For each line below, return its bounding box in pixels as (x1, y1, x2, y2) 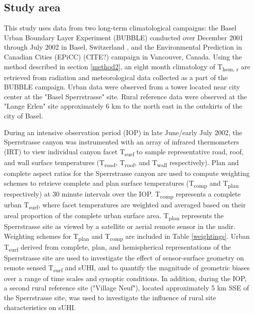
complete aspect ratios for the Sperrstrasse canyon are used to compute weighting (4, 168, 250, 178)
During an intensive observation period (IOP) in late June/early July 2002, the (4, 127, 242, 137)
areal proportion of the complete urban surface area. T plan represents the (4, 210, 224, 222)
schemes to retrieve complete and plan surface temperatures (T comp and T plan (4, 177, 239, 189)
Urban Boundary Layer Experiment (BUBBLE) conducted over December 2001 (4, 32, 243, 42)
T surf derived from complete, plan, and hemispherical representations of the (4, 241, 231, 253)
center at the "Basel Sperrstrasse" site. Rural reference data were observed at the (4, 91, 247, 101)
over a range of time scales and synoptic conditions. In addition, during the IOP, (4, 273, 247, 283)
